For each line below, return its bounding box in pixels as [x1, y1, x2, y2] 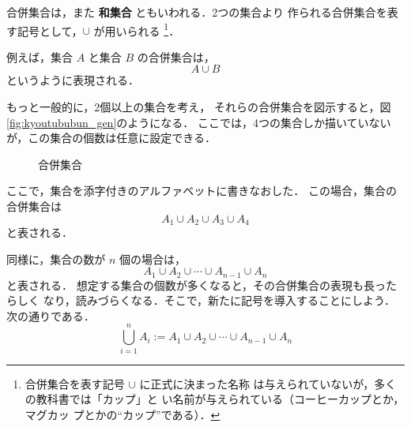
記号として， [17, 22, 83, 39]
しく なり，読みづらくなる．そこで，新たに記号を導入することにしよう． [17, 292, 395, 309]
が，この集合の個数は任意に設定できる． [6, 129, 216, 146]
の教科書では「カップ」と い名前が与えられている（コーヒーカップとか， [25, 391, 405, 407]
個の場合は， [119, 250, 187, 267]
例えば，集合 [6, 48, 73, 65]
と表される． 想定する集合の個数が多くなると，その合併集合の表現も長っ [6, 276, 386, 293]
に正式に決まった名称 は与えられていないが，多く [139, 375, 397, 391]
